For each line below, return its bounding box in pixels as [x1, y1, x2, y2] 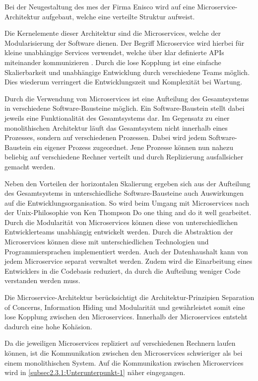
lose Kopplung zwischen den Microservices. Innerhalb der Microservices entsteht [4, 311, 248, 322]
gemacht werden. [4, 161, 56, 171]
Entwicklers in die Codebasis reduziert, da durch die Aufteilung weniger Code [4, 265, 241, 276]
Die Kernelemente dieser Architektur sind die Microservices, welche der [4, 28, 221, 38]
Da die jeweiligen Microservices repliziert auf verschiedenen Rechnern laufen [4, 338, 236, 348]
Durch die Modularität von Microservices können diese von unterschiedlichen [4, 217, 238, 227]
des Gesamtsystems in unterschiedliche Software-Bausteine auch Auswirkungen [4, 188, 244, 198]
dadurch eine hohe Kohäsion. [4, 321, 92, 331]
